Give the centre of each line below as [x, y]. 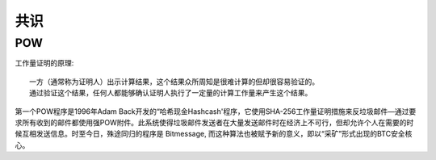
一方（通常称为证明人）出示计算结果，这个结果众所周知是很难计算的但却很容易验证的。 [174, 82]
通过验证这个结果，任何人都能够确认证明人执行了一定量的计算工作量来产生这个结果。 [171, 93]
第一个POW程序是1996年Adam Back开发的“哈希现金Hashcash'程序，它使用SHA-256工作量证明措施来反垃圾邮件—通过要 [216, 111]
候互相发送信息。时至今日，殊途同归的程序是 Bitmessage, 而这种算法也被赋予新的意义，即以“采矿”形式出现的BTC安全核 [214, 134]
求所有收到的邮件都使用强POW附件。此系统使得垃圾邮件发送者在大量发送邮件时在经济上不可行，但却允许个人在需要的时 [214, 122]
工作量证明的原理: [44, 63]
